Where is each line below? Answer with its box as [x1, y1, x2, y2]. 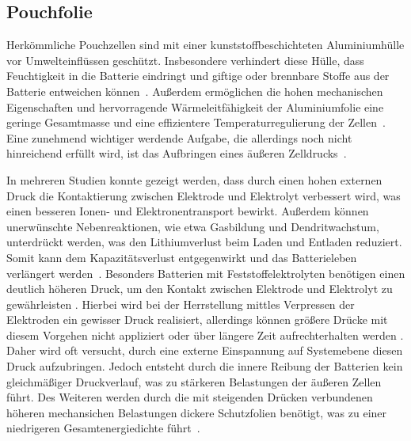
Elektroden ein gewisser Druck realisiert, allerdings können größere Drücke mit [6, 311, 388, 328]
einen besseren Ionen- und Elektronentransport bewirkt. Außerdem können [6, 203, 369, 219]
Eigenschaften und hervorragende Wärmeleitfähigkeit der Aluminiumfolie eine [6, 98, 384, 115]
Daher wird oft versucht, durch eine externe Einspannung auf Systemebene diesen [6, 342, 403, 359]
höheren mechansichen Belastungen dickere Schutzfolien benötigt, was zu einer [6, 404, 387, 420]
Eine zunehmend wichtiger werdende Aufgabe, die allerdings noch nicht [6, 129, 352, 146]
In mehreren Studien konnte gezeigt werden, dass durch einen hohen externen [6, 171, 382, 188]
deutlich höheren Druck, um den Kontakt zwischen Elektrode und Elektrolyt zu [6, 280, 393, 297]
